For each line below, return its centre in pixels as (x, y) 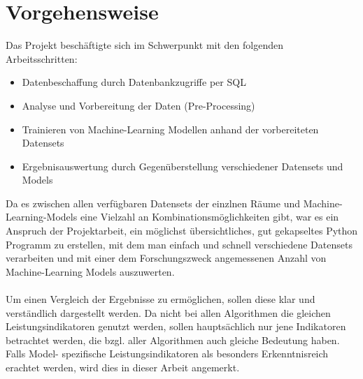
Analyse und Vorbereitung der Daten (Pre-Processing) (138, 105)
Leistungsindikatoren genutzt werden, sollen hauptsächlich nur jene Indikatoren (176, 326)
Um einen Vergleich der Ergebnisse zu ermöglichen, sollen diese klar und (161, 299)
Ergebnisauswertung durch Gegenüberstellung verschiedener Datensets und (183, 166)
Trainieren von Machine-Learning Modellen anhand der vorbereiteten (170, 129)
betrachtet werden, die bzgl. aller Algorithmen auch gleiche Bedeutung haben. (173, 340)
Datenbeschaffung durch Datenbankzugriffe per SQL (134, 82)
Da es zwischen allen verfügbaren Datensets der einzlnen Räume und (153, 203)
